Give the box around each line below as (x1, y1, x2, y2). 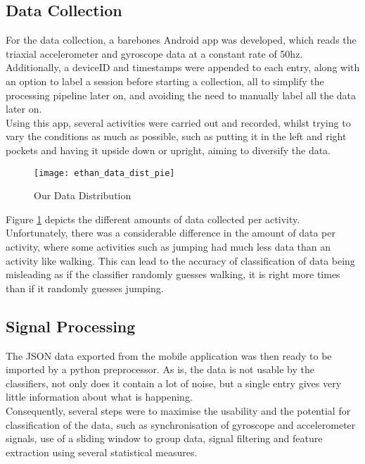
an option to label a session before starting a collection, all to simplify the (6, 73, 324, 88)
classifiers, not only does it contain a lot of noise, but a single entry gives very (6, 375, 342, 390)
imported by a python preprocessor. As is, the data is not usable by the (6, 362, 314, 377)
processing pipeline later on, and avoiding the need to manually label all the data (6, 87, 357, 102)
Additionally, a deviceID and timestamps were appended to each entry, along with (6, 60, 360, 75)
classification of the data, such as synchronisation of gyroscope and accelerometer (6, 417, 356, 432)
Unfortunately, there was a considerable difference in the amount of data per (6, 225, 335, 240)
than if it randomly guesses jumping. (6, 280, 164, 295)
